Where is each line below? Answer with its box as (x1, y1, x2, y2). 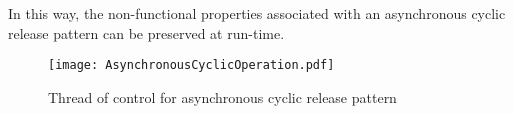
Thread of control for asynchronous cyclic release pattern (48, 86, 397, 107)
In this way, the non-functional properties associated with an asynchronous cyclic (8, 3, 506, 23)
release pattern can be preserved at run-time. (8, 22, 285, 43)
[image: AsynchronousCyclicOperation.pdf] (48, 58, 335, 73)
